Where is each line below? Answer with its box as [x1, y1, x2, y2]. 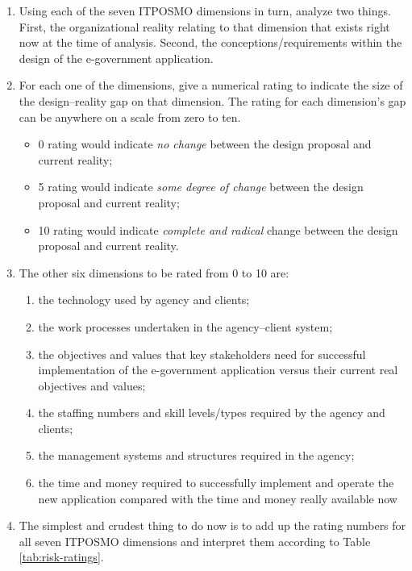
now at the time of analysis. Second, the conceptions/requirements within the [19, 34, 402, 51]
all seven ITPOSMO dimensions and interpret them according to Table [19, 532, 371, 549]
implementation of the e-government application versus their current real [38, 361, 398, 378]
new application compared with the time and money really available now [38, 490, 397, 506]
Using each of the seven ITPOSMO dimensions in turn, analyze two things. [19, 2, 391, 19]
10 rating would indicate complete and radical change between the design [38, 221, 398, 238]
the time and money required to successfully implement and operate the [38, 474, 394, 491]
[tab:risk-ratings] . [19, 548, 104, 565]
